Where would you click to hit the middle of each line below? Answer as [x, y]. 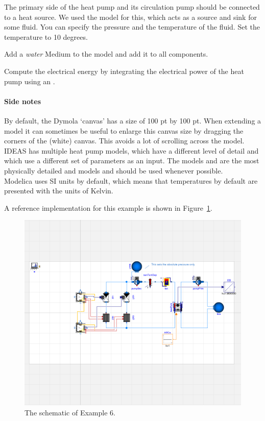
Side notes [23, 101]
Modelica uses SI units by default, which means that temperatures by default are [131, 180]
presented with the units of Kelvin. [59, 191]
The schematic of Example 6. [70, 412]
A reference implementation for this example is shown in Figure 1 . [108, 207]
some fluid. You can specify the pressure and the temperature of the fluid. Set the [132, 27]
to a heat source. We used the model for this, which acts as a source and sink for [130, 17]
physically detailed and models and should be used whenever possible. [114, 170]
